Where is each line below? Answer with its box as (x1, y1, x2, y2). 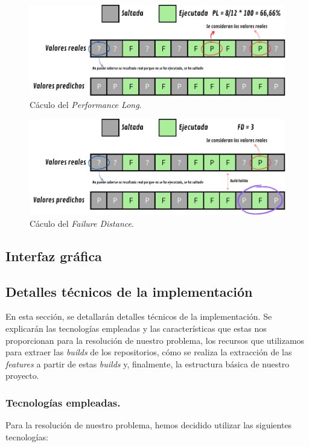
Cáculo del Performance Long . (30, 98, 142, 110)
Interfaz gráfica (5, 246, 102, 265)
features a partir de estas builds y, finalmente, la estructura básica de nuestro (5, 357, 290, 370)
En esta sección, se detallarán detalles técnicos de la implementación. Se (5, 310, 272, 323)
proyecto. (5, 369, 39, 382)
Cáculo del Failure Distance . (30, 217, 134, 229)
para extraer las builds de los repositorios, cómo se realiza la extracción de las (5, 346, 292, 358)
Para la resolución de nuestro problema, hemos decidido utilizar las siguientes (5, 419, 292, 431)
